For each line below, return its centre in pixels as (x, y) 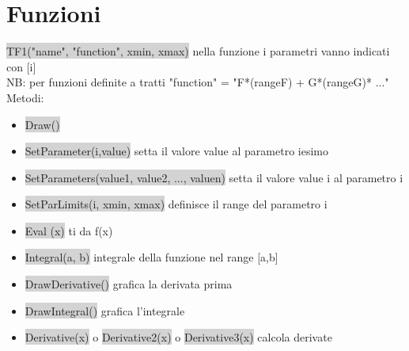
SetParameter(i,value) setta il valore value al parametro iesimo (176, 151)
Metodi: (25, 97)
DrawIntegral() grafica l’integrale (105, 310)
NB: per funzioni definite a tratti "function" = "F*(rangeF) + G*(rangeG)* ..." (198, 82)
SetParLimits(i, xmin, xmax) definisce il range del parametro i (176, 204)
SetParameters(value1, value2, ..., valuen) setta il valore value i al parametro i (214, 177)
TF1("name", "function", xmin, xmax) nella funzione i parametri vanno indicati (198, 51)
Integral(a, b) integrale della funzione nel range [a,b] (151, 257)
